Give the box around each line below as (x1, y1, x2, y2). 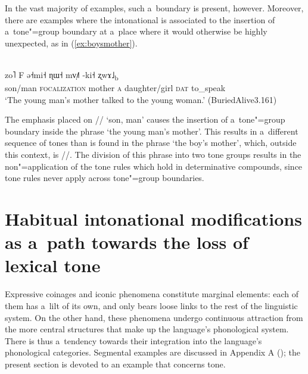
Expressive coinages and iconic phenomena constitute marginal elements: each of (5, 288, 298, 300)
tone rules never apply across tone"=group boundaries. (5, 172, 204, 184)
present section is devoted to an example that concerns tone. (5, 357, 226, 370)
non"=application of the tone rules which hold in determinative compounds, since (5, 160, 303, 172)
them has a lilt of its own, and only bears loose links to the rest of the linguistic (5, 299, 298, 311)
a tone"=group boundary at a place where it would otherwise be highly (5, 25, 267, 38)
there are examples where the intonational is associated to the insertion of (5, 13, 275, 26)
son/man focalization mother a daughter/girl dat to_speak (5, 82, 226, 94)
